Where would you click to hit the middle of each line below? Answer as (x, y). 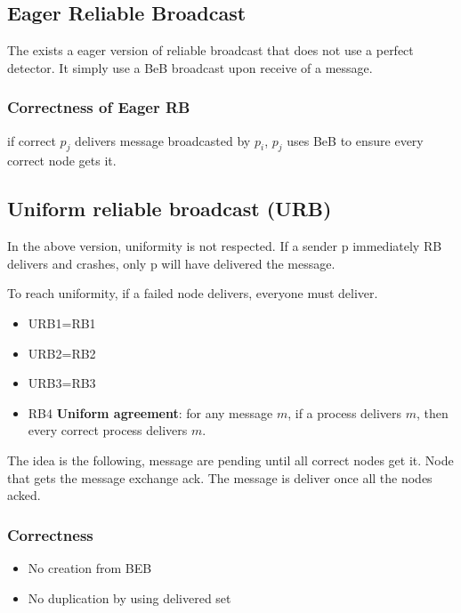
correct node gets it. (62, 161)
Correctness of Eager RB (99, 107)
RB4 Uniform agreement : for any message (150, 412)
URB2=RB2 (62, 353)
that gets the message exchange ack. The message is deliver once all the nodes (220, 477)
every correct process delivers (108, 430)
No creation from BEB (90, 567)
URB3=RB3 (62, 383)
